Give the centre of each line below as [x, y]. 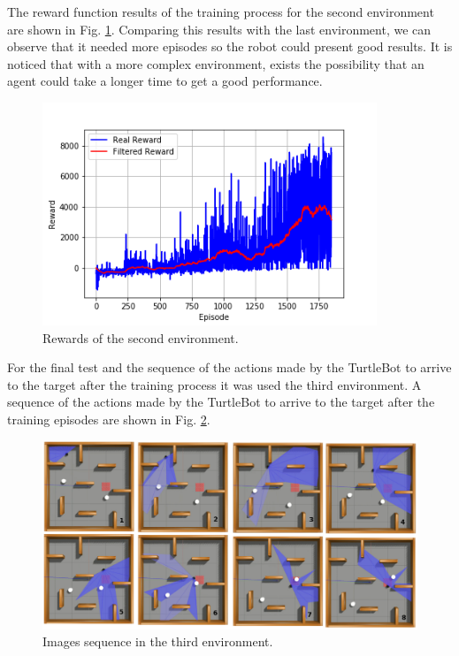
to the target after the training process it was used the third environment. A [214, 384]
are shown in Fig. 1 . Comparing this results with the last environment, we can [219, 29]
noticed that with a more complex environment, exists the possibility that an [216, 63]
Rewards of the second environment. [141, 337]
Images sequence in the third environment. [158, 641]
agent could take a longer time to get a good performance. [165, 81]
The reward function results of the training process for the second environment [221, 11]
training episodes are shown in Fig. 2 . [109, 419]
